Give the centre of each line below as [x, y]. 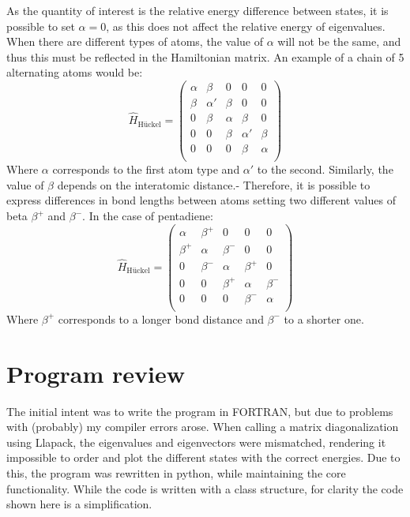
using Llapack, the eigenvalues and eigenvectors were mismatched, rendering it [196, 442]
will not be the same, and [339, 41]
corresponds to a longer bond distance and [161, 318]
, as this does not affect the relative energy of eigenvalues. [246, 26]
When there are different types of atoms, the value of [135, 41]
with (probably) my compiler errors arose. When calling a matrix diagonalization [203, 427]
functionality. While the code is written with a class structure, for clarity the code [205, 488]
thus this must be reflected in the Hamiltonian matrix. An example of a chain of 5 [205, 56]
